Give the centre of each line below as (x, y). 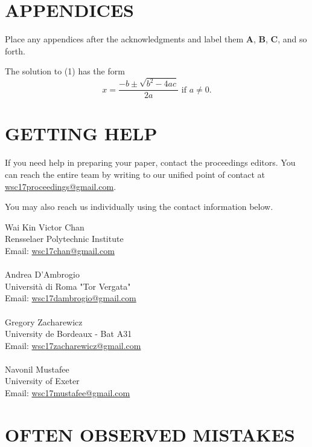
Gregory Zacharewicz (44, 321)
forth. (15, 51)
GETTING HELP (81, 133)
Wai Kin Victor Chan (45, 227)
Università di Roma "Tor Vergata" (68, 286)
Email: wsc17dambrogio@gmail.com (71, 298)
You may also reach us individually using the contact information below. (139, 207)
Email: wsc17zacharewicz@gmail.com (73, 345)
